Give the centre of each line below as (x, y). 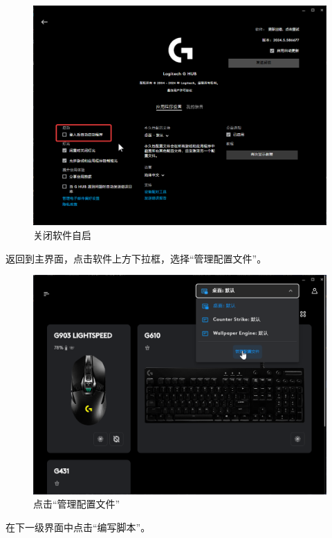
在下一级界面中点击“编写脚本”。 (78, 527)
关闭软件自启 (62, 235)
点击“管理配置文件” (77, 504)
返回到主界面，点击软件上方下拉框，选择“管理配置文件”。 (136, 258)
